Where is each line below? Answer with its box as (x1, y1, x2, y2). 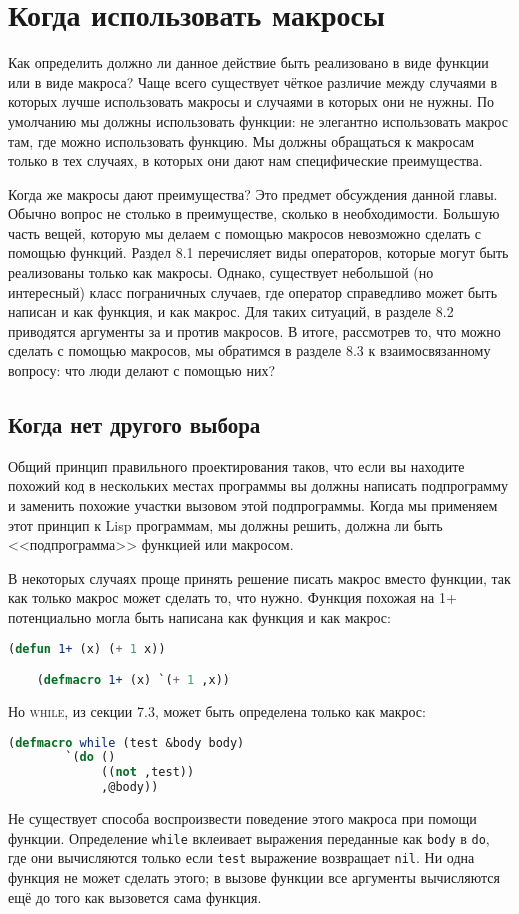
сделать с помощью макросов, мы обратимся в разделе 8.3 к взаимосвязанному (8, 340, 491, 361)
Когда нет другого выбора (8, 409, 261, 440)
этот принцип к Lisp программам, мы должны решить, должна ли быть (8, 514, 443, 535)
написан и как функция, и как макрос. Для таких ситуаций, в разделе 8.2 (8, 301, 454, 322)
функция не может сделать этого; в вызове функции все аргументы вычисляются (8, 866, 500, 887)
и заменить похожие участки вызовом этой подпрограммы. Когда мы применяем (8, 495, 498, 516)
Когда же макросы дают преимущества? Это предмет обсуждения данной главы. (8, 183, 498, 204)
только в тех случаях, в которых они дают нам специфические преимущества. (8, 150, 483, 171)
